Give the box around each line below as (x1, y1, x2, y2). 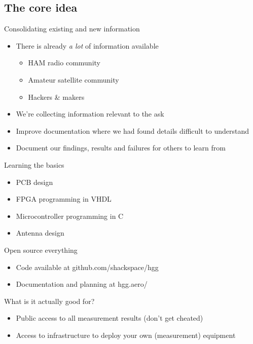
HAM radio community (28, 57, 100, 68)
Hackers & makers (28, 91, 85, 102)
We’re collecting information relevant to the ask (16, 108, 164, 119)
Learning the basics (4, 159, 64, 170)
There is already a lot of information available (16, 40, 159, 51)
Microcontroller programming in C (16, 210, 124, 221)
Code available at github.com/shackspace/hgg (16, 261, 159, 272)
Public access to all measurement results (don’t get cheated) (16, 313, 203, 323)
